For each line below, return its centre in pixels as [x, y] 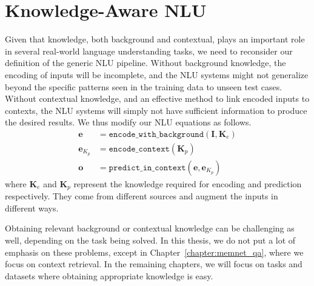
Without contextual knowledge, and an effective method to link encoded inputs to [157, 98]
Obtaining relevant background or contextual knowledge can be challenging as [150, 228]
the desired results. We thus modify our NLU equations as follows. [128, 122]
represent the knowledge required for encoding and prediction [188, 183]
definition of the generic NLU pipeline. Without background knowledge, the [145, 63]
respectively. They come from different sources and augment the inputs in [142, 196]
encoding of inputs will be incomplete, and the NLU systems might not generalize [157, 74]
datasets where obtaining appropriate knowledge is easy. [109, 275]
